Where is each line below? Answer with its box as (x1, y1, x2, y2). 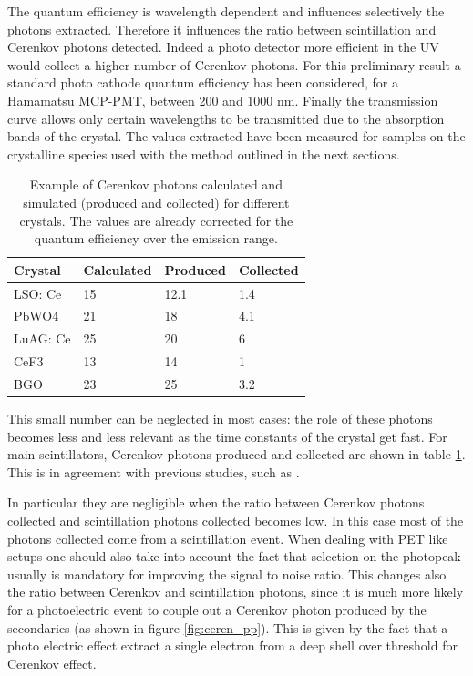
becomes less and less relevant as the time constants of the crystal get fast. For (7, 426, 447, 446)
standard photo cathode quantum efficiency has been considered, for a (7, 73, 398, 92)
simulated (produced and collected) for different (23, 192, 290, 211)
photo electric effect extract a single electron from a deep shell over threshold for (7, 636, 458, 655)
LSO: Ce (14, 283, 62, 302)
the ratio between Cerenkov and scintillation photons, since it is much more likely (7, 582, 464, 601)
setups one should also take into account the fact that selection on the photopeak (7, 547, 461, 566)
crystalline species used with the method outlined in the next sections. (7, 144, 400, 163)
